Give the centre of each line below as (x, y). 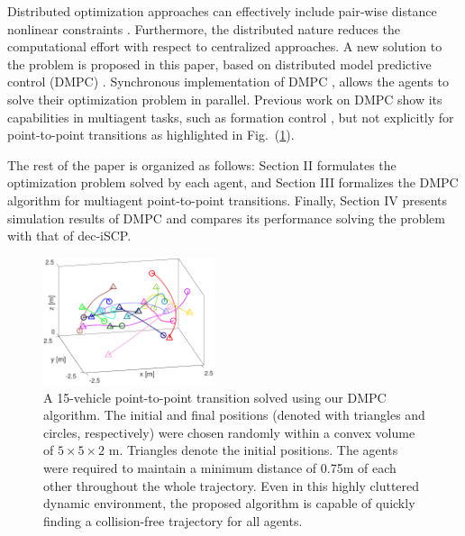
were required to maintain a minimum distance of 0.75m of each (220, 467)
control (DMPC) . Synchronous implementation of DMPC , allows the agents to (228, 82)
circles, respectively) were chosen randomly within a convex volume (229, 432)
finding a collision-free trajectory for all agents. (173, 520)
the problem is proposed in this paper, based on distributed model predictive (219, 64)
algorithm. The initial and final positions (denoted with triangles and (234, 415)
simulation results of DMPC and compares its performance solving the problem (226, 218)
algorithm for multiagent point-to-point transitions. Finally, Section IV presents (227, 200)
